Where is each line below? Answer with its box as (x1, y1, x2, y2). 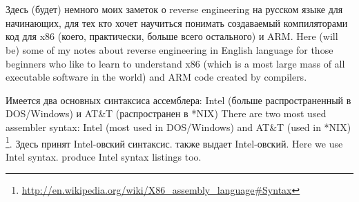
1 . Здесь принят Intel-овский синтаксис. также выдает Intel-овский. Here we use (6, 134, 343, 150)
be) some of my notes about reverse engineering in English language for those (6, 42, 333, 57)
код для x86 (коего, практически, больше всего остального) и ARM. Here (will (6, 29, 338, 43)
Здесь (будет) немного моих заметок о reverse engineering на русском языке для (6, 2, 343, 17)
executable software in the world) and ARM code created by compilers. (6, 70, 307, 84)
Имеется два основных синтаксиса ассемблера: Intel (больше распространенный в (6, 92, 351, 107)
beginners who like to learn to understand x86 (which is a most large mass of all (6, 56, 345, 70)
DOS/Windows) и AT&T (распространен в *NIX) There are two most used (6, 106, 327, 121)
